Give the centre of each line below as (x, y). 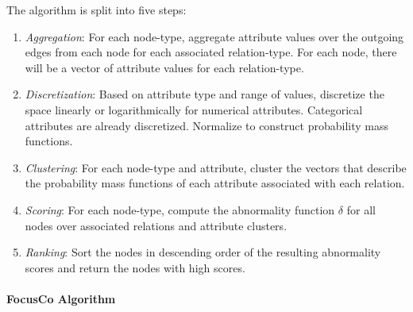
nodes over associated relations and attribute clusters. (156, 225)
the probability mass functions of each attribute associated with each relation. (215, 183)
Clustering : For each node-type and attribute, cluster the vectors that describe (216, 167)
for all (361, 209)
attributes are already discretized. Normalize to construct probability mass (207, 125)
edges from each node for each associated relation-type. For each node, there (211, 52)
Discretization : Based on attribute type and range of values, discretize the (205, 94)
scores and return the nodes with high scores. (135, 267)
